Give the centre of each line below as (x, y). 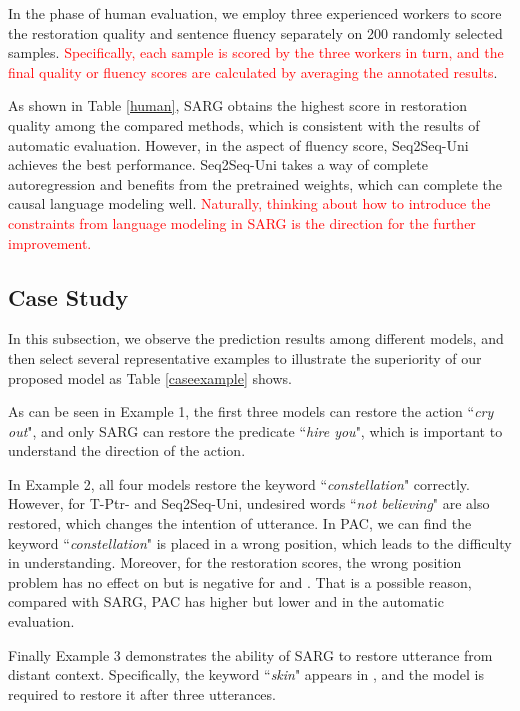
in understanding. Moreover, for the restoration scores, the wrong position (235, 562)
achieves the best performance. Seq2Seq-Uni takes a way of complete (218, 164)
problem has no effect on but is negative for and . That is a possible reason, (240, 581)
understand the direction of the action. (127, 450)
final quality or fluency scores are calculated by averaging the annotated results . (253, 71)
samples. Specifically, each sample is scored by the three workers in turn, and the (256, 52)
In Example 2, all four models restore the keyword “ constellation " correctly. (239, 483)
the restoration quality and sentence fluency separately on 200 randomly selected (255, 32)
